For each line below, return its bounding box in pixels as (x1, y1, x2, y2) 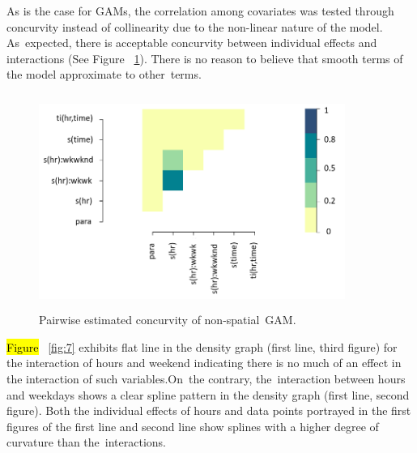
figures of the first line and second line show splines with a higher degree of (6, 417, 379, 434)
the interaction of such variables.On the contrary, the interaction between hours (6, 370, 406, 387)
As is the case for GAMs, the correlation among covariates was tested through (6, 2, 394, 19)
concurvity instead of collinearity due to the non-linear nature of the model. (6, 18, 383, 35)
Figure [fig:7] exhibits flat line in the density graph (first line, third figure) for (6, 338, 398, 355)
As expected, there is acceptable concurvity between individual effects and (6, 34, 377, 51)
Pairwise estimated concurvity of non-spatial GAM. (39, 311, 296, 328)
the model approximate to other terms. (6, 66, 202, 83)
